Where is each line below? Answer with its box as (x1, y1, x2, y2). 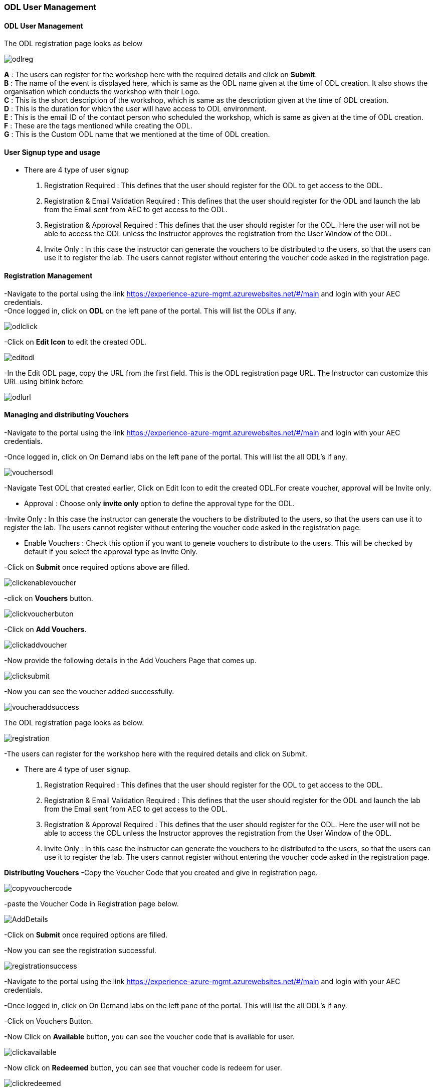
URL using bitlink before (4, 377, 83, 386)
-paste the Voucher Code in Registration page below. (4, 899, 179, 908)
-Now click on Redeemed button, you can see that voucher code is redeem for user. (4, 1063, 282, 1072)
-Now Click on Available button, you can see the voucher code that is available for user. (4, 1032, 295, 1041)
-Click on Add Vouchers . (4, 625, 87, 634)
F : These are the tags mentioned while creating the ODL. (4, 121, 192, 130)
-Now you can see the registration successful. (4, 946, 156, 955)
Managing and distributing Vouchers (4, 410, 129, 419)
